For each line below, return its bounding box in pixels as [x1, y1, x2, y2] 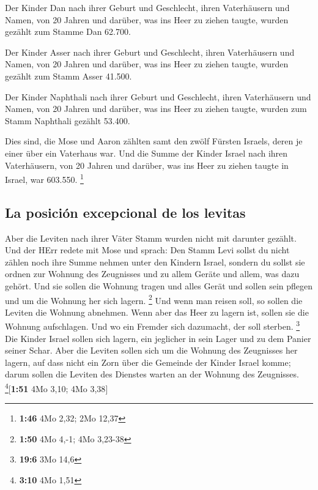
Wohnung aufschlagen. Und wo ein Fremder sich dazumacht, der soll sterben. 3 [5, 318, 300, 333]
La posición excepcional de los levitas [5, 202, 246, 221]
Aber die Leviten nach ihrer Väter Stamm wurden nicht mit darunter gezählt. [5, 231, 297, 244]
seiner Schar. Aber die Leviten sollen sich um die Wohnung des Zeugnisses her [5, 344, 298, 357]
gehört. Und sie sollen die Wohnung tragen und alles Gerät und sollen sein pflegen [5, 279, 313, 292]
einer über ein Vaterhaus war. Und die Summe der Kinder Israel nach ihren [5, 146, 288, 159]
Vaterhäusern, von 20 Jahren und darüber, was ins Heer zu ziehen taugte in [5, 158, 289, 171]
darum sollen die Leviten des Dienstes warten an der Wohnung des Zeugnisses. [5, 368, 299, 380]
